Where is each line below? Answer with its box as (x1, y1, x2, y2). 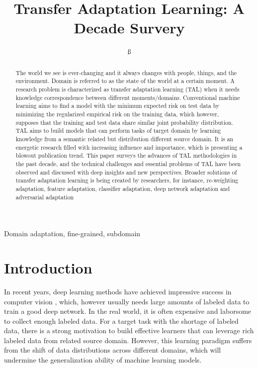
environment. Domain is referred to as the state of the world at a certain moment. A (15, 77, 235, 85)
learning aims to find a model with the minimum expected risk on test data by (15, 101, 220, 110)
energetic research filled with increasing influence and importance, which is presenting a (15, 143, 243, 151)
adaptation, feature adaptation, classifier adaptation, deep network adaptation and (15, 184, 230, 192)
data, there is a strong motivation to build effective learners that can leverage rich (4, 325, 254, 336)
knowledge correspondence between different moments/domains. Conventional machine (15, 93, 240, 101)
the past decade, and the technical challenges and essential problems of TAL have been (15, 159, 241, 168)
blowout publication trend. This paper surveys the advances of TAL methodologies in (15, 151, 237, 160)
